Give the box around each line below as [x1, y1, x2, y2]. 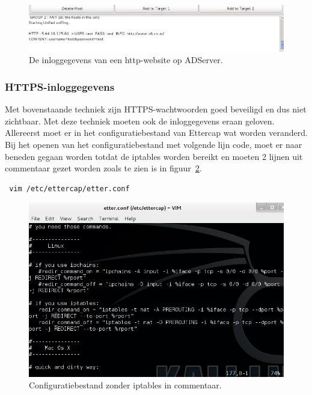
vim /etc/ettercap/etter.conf [9, 184, 130, 193]
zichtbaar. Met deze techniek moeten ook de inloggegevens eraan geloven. [5, 114, 275, 127]
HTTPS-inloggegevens [5, 79, 115, 94]
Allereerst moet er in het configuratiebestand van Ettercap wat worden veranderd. [5, 126, 308, 139]
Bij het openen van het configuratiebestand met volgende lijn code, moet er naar [5, 138, 302, 150]
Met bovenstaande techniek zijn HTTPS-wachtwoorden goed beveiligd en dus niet [5, 103, 307, 115]
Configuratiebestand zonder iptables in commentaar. [29, 379, 222, 391]
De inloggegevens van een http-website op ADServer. [29, 54, 223, 66]
